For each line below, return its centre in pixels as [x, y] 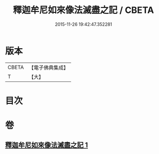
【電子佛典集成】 [48, 68]
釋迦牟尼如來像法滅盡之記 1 [47, 145]
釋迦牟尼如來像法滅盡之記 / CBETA [83, 10]
